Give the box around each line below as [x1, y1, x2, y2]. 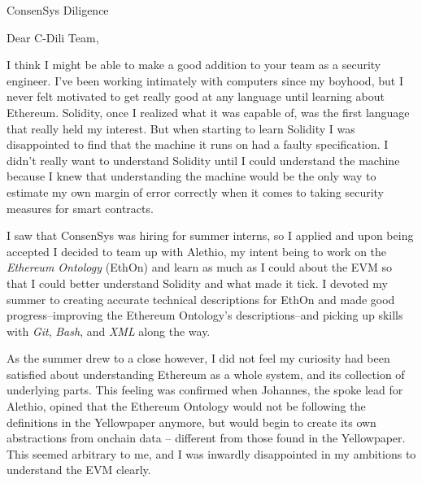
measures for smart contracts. [7, 199, 154, 216]
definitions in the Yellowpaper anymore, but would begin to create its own [7, 413, 376, 430]
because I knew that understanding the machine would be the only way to [7, 168, 376, 185]
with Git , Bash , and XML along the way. [7, 322, 211, 339]
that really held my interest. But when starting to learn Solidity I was [7, 120, 355, 137]
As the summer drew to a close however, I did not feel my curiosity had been [7, 350, 390, 367]
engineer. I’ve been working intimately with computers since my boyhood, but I [7, 72, 403, 89]
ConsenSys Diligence [7, 2, 109, 18]
